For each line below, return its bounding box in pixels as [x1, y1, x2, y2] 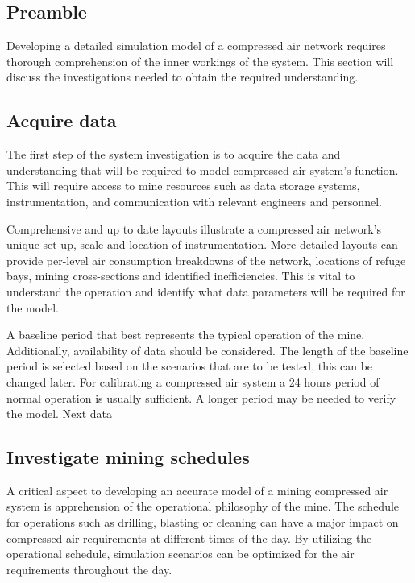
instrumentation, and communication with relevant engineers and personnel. [6, 192, 382, 209]
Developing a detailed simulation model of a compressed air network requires [6, 37, 386, 54]
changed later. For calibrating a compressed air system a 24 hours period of [6, 373, 380, 390]
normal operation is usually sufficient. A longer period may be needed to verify [6, 389, 396, 406]
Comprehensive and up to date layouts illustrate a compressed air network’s [6, 220, 381, 237]
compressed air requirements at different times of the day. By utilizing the [6, 529, 372, 546]
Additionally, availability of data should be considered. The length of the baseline [6, 341, 409, 358]
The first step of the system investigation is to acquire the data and [6, 146, 341, 163]
